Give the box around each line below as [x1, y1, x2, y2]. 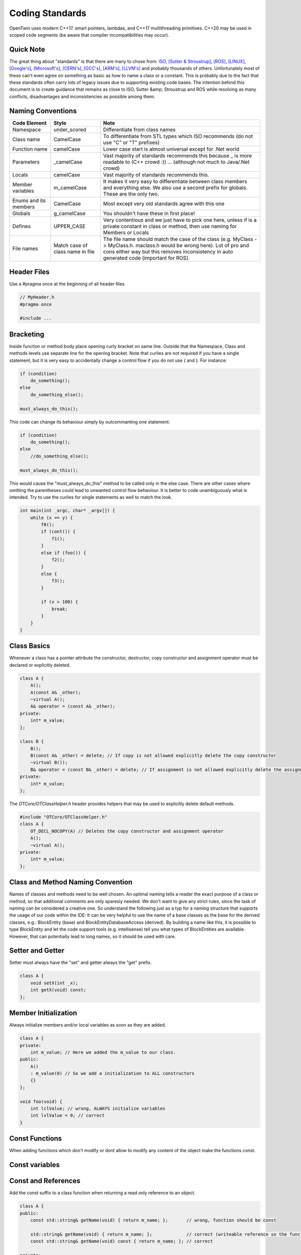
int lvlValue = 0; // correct [30, 1112, 105, 1118]
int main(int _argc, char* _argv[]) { [20, 508, 115, 514]
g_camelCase [53, 210, 86, 217]
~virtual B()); [30, 760, 68, 766]
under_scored [53, 126, 86, 133]
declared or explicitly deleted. [9, 662, 71, 668]
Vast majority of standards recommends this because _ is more [103, 152, 252, 159]
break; [51, 606, 68, 612]
